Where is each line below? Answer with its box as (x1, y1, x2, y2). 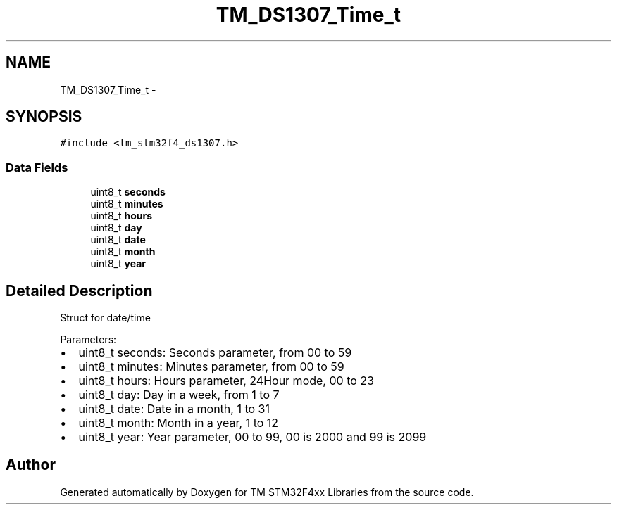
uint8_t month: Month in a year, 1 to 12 (78, 416, 279, 431)
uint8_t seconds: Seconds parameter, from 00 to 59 (78, 345, 352, 360)
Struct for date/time (60, 312, 151, 324)
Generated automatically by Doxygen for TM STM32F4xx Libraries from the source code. (60, 485, 474, 498)
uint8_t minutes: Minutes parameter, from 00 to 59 (78, 359, 344, 374)
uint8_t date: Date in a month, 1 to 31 (78, 402, 270, 416)
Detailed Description (6, 281, 153, 300)
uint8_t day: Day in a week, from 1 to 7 (78, 388, 280, 402)
